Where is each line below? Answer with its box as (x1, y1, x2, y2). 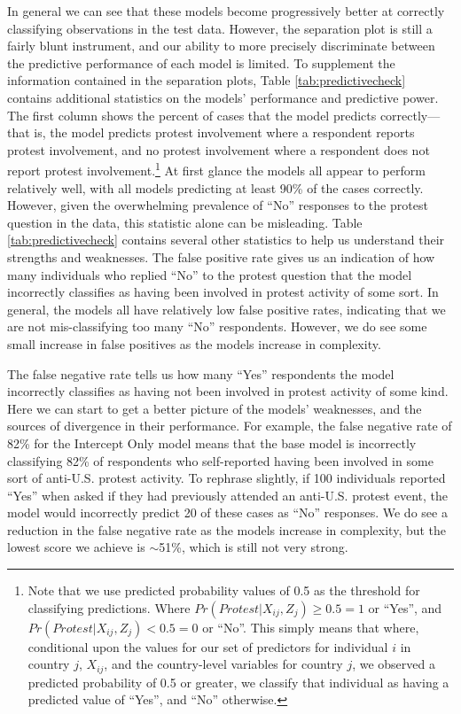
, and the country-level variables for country (104, 655, 343, 673)
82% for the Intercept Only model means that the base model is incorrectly (7, 433, 417, 452)
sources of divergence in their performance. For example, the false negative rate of (7, 416, 452, 435)
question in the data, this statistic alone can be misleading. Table (7, 213, 363, 231)
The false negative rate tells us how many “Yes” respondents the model (7, 364, 395, 383)
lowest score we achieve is (7, 538, 145, 556)
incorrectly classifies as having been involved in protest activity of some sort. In (7, 283, 439, 301)
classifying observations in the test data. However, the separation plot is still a (7, 19, 433, 37)
